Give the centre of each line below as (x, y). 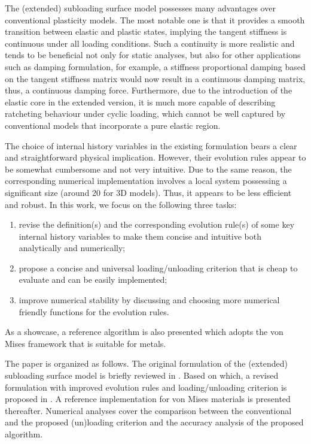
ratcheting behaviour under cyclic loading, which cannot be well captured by (145, 114)
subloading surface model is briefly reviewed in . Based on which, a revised (142, 375)
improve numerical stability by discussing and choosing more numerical (149, 300)
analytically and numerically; (72, 248)
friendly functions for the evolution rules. (94, 311)
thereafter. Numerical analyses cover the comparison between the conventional (148, 410)
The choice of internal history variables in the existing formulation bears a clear (151, 145)
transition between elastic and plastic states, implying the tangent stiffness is (146, 31)
